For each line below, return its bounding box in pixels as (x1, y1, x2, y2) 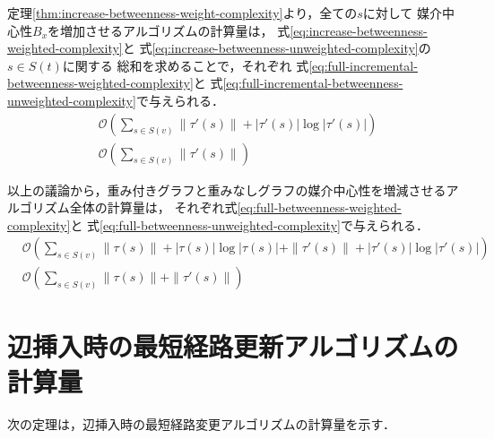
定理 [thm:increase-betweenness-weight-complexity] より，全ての (7, 4, 358, 22)
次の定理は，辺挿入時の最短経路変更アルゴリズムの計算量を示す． (7, 414, 396, 433)
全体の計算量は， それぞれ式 (69, 198, 238, 217)
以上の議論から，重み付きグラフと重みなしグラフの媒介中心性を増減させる (7, 180, 446, 199)
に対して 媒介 (362, 4, 443, 22)
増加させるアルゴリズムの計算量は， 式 (60, 21, 290, 39)
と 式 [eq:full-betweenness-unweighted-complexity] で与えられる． (70, 215, 429, 234)
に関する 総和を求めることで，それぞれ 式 (62, 56, 309, 74)
